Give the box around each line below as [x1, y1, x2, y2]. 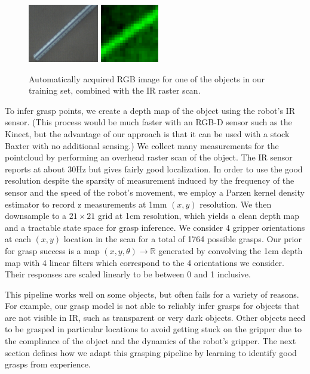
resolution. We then [199, 197, 272, 210]
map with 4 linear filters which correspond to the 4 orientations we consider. [5, 256, 284, 268]
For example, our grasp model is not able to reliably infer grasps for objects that [5, 299, 300, 312]
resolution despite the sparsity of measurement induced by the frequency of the [5, 174, 294, 187]
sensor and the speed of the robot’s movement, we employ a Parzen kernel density [5, 186, 305, 198]
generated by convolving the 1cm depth [158, 244, 303, 256]
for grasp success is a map [5, 244, 100, 256]
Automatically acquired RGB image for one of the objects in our [29, 72, 265, 85]
